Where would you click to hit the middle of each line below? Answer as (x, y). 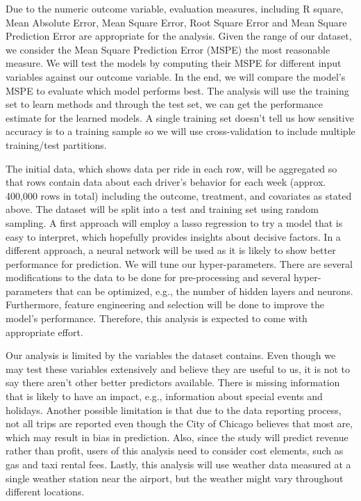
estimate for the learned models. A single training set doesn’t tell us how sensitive (180, 117)
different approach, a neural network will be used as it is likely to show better (171, 250)
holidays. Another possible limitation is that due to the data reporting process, (174, 409)
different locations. (45, 492)
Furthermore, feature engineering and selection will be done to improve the (165, 304)
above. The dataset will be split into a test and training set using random (162, 209)
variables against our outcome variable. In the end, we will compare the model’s (176, 76)
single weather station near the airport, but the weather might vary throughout (175, 478)
